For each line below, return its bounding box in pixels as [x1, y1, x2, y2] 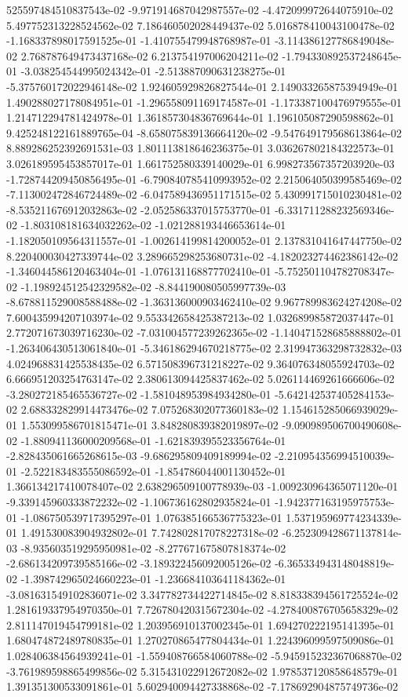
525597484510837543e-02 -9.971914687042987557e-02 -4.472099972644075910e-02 [6, 2, 394, 17]
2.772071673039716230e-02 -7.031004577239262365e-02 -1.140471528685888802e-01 [6, 324, 402, 341]
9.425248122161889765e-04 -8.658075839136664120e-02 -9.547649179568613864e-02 [6, 124, 402, 140]
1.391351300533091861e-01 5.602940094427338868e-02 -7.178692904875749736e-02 [6, 678, 399, 695]
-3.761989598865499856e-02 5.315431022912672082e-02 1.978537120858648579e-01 [6, 662, 399, 679]
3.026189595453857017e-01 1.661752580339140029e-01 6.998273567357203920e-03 [6, 155, 395, 171]
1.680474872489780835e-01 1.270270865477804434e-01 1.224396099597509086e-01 [6, 632, 395, 648]
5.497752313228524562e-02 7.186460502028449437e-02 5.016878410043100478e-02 [6, 16, 395, 33]
